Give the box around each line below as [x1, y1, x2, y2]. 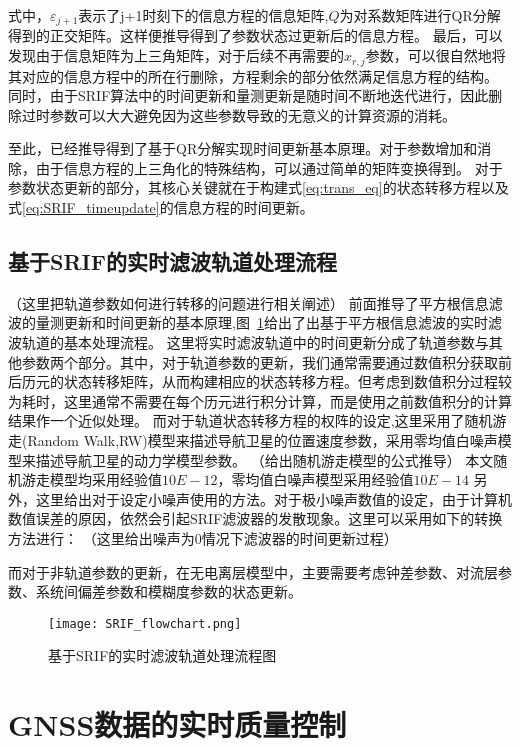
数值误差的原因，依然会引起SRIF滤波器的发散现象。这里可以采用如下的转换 [8, 508, 503, 529]
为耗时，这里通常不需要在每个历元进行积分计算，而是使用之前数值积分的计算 [8, 390, 512, 411]
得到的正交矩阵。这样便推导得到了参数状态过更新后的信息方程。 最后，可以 [8, 25, 503, 46]
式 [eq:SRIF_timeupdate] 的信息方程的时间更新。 [8, 197, 314, 218]
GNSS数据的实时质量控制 [8, 704, 347, 745]
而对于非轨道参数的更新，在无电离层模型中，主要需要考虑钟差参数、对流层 [8, 561, 498, 582]
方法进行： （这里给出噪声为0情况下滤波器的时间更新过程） [8, 527, 398, 548]
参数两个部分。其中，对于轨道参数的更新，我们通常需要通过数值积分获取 [21, 351, 498, 372]
